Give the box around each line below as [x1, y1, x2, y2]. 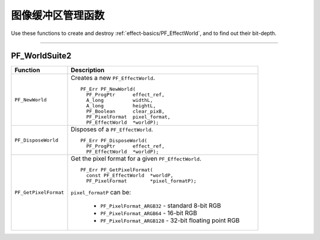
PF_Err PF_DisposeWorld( [80, 137, 148, 144]
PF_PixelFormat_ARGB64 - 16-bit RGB [100, 209, 197, 217]
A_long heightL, [86, 103, 156, 109]
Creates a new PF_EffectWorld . [71, 74, 155, 82]
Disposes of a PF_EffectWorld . [71, 125, 153, 133]
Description [71, 66, 105, 74]
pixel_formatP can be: [71, 188, 132, 197]
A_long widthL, [86, 97, 153, 104]
